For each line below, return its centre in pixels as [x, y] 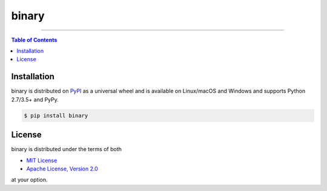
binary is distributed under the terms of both [67, 149]
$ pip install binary [56, 115]
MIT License [42, 160]
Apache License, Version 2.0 [62, 169]
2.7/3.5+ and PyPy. [35, 99]
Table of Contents [34, 40]
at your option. [29, 180]
